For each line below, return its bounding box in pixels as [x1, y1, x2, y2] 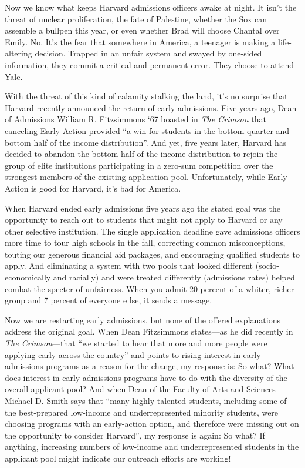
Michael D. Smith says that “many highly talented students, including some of [5, 395, 287, 406]
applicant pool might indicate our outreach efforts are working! [5, 452, 231, 464]
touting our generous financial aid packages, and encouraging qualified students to [5, 248, 300, 260]
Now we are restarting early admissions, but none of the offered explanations [5, 313, 280, 326]
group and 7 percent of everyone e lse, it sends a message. [5, 294, 212, 306]
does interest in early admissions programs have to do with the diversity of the [5, 371, 287, 383]
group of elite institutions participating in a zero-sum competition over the [5, 159, 273, 171]
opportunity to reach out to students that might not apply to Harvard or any [5, 213, 283, 226]
